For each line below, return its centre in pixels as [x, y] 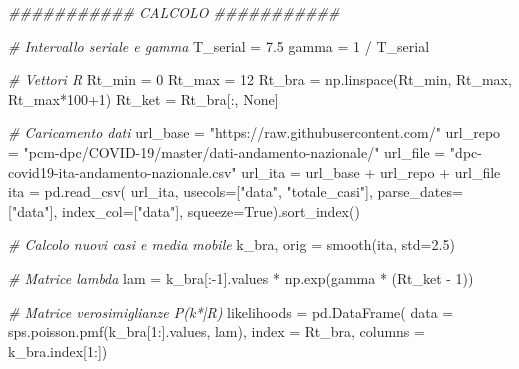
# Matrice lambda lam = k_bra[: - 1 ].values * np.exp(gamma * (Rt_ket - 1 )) [241, 277]
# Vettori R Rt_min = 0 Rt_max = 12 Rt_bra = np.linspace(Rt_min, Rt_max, [260, 79]
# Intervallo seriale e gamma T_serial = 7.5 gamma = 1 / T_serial [219, 45]
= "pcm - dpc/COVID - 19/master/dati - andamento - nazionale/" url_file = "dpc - [245, 151]
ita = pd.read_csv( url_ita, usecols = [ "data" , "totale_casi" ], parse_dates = [235, 191]
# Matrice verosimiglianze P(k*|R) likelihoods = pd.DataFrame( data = [231, 311]
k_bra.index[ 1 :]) [58, 350]
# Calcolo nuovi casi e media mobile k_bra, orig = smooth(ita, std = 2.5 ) [231, 244]
